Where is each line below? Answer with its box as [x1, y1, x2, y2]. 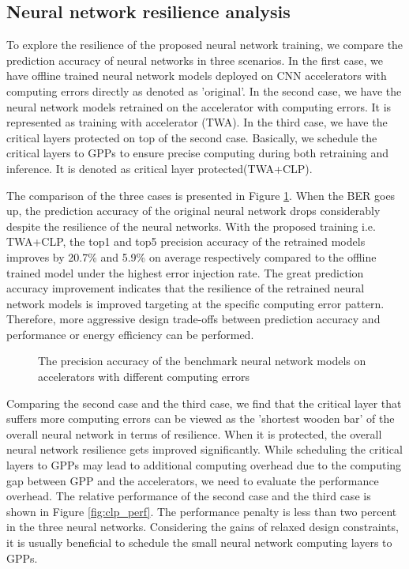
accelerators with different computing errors [38, 368, 250, 385]
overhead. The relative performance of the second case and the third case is [6, 488, 371, 504]
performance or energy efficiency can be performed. [6, 326, 254, 342]
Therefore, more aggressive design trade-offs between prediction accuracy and [6, 311, 381, 327]
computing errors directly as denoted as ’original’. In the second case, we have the [6, 82, 402, 99]
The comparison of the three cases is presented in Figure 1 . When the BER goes [6, 187, 396, 203]
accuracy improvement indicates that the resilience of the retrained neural [6, 280, 365, 296]
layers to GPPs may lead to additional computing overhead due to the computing [6, 457, 402, 473]
